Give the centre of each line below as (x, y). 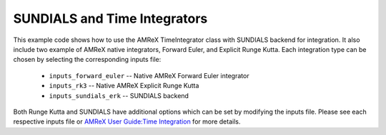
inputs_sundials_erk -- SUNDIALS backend (119, 95)
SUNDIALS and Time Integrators (110, 18)
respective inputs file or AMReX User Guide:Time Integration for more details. (127, 121)
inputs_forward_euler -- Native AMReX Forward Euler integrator (149, 75)
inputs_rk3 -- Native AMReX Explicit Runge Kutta (124, 86)
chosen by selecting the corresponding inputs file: (87, 60)
